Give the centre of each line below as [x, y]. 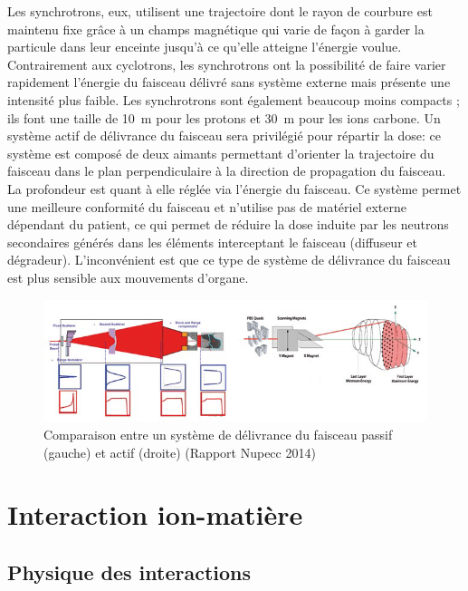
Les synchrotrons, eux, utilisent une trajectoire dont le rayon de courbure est [220, 11]
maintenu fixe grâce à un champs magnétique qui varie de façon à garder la [216, 29]
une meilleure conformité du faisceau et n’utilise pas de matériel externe [207, 206]
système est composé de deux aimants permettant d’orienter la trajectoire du [221, 153]
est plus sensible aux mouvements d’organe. [128, 277]
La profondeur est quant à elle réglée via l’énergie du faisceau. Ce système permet [234, 188]
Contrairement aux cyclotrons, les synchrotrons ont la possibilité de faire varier [227, 64]
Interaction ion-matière [155, 514]
